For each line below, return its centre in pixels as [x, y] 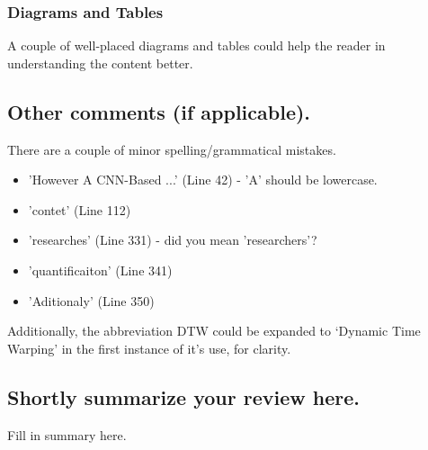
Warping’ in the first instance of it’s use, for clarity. [149, 348]
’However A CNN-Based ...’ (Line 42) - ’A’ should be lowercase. [203, 180]
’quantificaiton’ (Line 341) [100, 270]
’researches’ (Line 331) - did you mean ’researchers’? [173, 240]
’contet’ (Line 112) [80, 209]
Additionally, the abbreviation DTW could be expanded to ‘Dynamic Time [214, 331]
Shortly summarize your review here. [183, 396]
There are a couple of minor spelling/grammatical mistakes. [172, 149]
